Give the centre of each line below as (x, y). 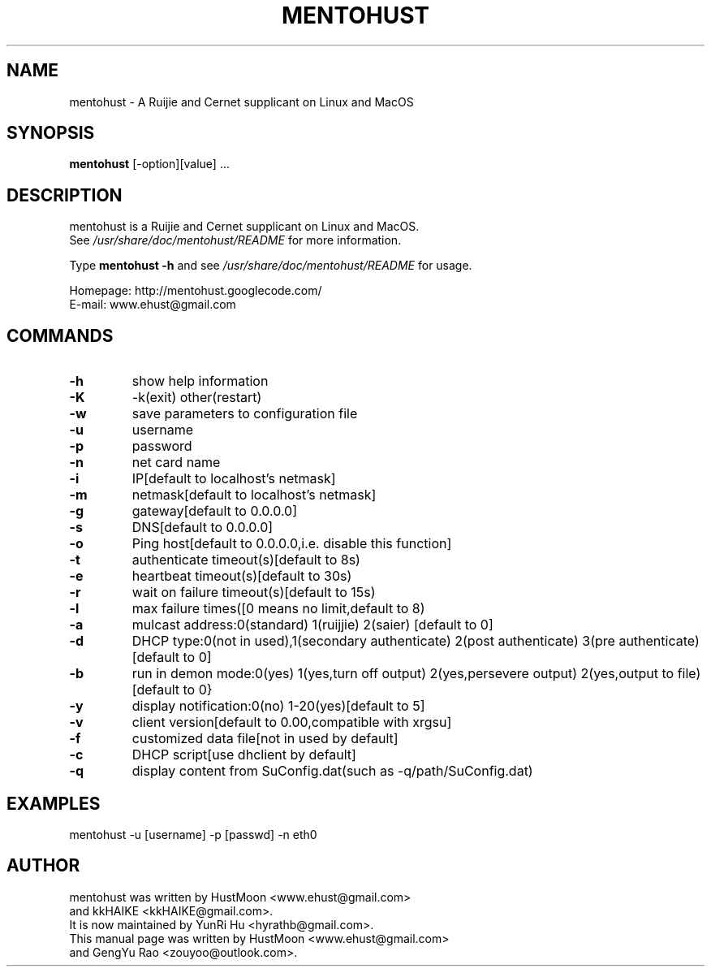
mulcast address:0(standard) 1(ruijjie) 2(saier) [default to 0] (312, 625)
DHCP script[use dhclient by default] (244, 755)
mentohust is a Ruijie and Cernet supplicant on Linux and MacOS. (244, 227)
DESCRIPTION (65, 195)
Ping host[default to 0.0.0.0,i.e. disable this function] (292, 544)
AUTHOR (43, 866)
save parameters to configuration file (245, 414)
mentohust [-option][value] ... (149, 164)
